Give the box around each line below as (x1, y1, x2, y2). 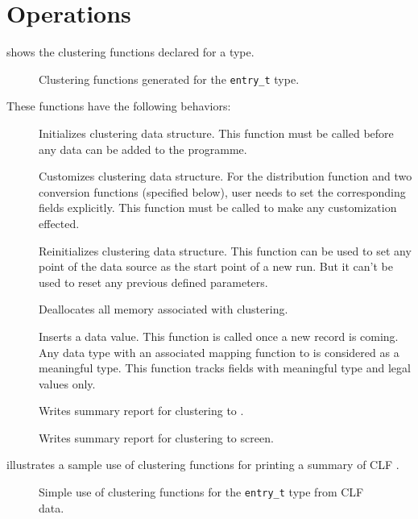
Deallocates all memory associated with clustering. (39, 301, 288, 318)
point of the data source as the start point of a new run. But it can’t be (39, 258, 393, 275)
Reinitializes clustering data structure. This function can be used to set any (39, 242, 412, 259)
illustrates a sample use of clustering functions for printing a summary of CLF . (6, 456, 399, 473)
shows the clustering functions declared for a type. (6, 44, 255, 60)
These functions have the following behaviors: (6, 98, 231, 114)
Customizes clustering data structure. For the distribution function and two (39, 168, 412, 185)
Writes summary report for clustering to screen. (39, 429, 274, 446)
